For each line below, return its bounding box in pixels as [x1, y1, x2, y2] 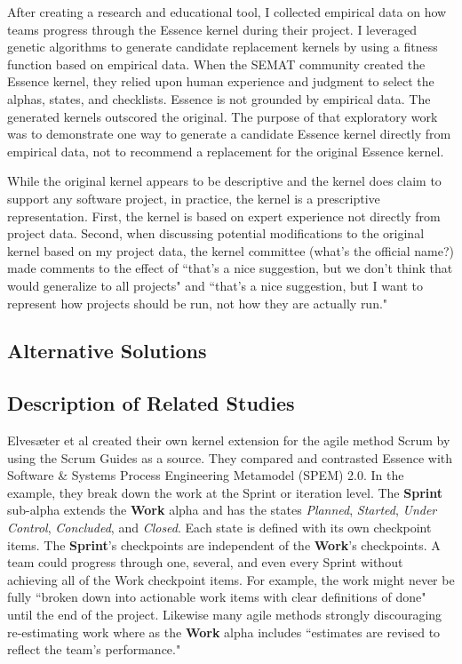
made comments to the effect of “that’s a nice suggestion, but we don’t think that [7, 259, 453, 277]
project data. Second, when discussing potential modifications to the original [7, 224, 425, 243]
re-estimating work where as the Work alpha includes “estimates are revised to [7, 622, 441, 641]
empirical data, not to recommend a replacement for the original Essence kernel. [7, 141, 444, 160]
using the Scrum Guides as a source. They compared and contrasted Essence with [7, 448, 453, 467]
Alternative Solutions [7, 337, 207, 364]
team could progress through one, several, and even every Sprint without [7, 553, 403, 572]
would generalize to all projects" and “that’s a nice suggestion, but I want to [7, 276, 423, 294]
